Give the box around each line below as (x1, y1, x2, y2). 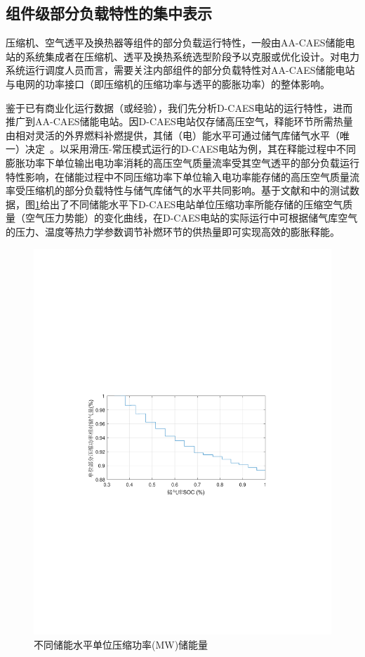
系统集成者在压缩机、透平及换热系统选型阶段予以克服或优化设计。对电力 (25, 49, 359, 63)
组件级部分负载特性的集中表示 (6, 2, 212, 24)
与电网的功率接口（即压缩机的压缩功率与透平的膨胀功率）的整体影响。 (6, 76, 330, 91)
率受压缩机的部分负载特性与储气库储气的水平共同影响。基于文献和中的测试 (6, 183, 350, 198)
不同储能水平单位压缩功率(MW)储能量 (34, 637, 208, 651)
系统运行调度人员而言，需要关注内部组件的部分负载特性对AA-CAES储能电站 (6, 63, 355, 77)
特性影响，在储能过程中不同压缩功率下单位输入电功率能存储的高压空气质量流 (6, 169, 359, 184)
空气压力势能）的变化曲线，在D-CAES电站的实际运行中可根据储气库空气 (25, 210, 358, 225)
